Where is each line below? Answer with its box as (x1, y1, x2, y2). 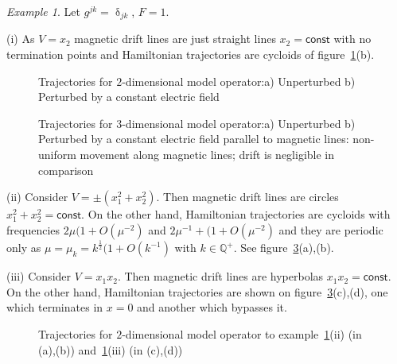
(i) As (6, 30, 35, 47)
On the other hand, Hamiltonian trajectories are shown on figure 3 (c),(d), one (6, 283, 388, 300)
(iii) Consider (6, 268, 72, 285)
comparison (38, 161, 94, 178)
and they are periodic (278, 221, 383, 238)
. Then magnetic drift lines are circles (156, 188, 339, 205)
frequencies (6, 221, 60, 238)
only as (6, 239, 41, 256)
